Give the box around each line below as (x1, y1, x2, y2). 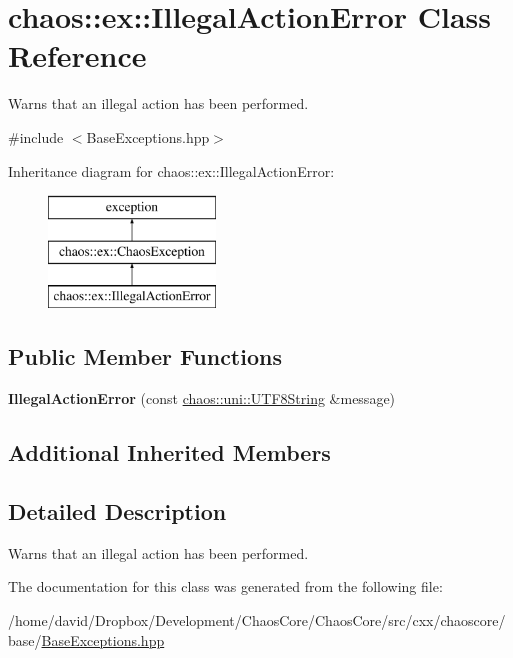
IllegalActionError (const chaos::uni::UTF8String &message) (8, 388, 396, 409)
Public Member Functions (8, 341, 282, 372)
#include (8, 126, 64, 147)
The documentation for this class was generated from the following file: (8, 576, 443, 597)
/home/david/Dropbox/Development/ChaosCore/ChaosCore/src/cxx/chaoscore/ (8, 610, 506, 631)
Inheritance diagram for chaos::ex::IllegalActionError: (8, 160, 335, 181)
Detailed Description (8, 496, 227, 527)
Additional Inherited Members (8, 437, 331, 468)
